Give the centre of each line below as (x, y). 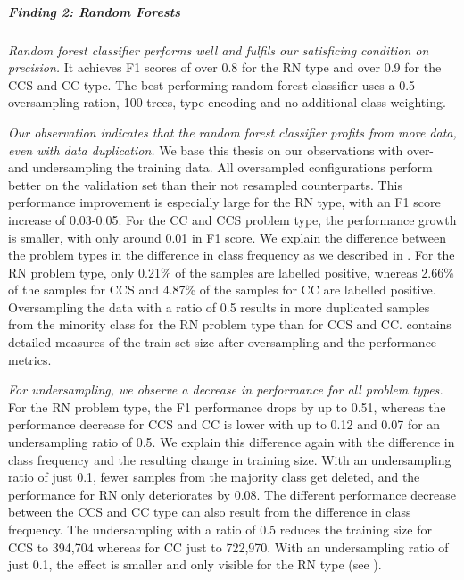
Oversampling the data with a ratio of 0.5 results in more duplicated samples (219, 307)
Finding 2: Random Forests (94, 11)
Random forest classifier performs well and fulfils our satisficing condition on (219, 50)
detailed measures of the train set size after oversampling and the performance (223, 342)
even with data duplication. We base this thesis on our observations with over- (221, 149)
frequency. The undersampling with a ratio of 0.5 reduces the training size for (220, 529)
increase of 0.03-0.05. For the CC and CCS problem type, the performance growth (232, 219)
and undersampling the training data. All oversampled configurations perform (220, 167)
